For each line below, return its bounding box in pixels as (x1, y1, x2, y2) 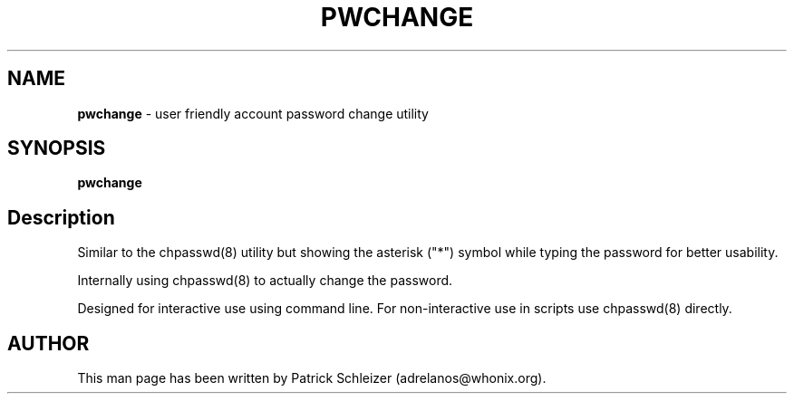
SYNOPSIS (7, 137, 106, 160)
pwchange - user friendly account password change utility (77, 105, 429, 121)
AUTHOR (7, 331, 90, 355)
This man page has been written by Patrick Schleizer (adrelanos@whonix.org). (77, 370, 547, 387)
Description (7, 205, 115, 229)
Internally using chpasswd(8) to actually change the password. (77, 272, 453, 289)
